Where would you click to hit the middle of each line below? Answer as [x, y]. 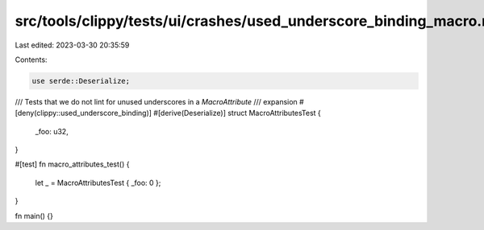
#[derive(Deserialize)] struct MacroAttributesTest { [238, 113]
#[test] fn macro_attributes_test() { [72, 164]
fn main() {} [34, 216]
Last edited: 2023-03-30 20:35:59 [72, 45]
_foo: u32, [52, 131]
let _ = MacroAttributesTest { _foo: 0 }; [98, 183]
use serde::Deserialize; [81, 81]
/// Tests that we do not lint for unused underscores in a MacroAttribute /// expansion [156, 101]
